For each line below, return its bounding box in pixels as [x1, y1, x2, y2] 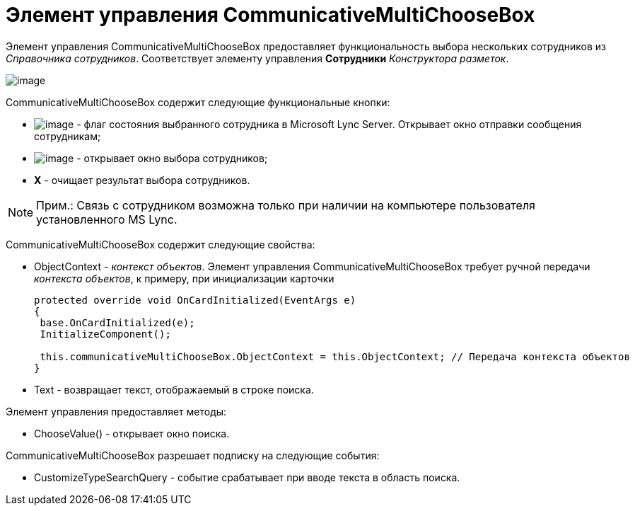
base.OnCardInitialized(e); [40, 316, 195, 328]
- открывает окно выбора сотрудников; [76, 151, 268, 164]
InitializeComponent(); [40, 328, 171, 340]
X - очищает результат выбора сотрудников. [34, 173, 250, 186]
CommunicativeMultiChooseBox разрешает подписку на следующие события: [6, 449, 380, 461]
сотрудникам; [34, 130, 101, 142]
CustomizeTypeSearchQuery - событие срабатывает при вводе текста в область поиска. [34, 471, 460, 483]
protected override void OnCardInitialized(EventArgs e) [34, 294, 356, 306]
